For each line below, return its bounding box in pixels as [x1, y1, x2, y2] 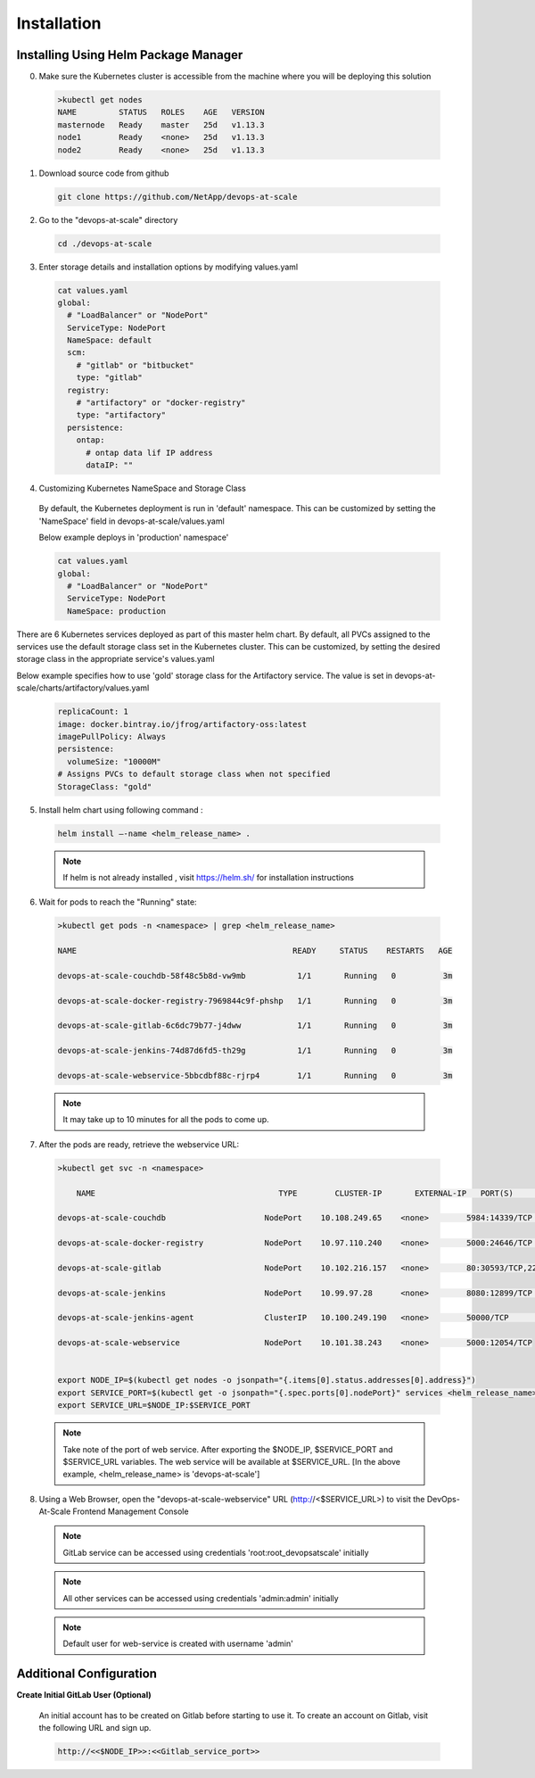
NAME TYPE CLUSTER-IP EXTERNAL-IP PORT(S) [76, 1187, 514, 1198]
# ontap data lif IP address [86, 447, 213, 458]
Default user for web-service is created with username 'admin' [62, 1638, 293, 1650]
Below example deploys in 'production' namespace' [38, 532, 229, 543]
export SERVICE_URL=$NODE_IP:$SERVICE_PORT [57, 1401, 251, 1410]
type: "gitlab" [76, 373, 143, 383]
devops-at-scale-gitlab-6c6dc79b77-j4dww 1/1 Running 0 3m [57, 1021, 453, 1030]
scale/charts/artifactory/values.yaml [16, 682, 150, 693]
